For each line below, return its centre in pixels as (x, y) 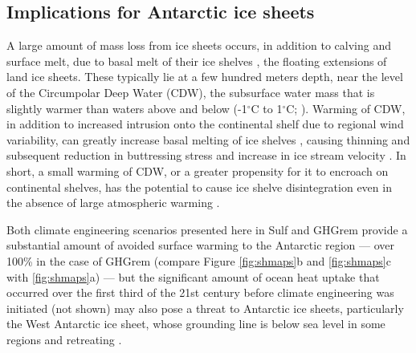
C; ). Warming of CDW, (346, 108)
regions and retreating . (64, 339)
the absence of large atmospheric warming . (113, 203)
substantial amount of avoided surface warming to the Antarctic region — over (201, 245)
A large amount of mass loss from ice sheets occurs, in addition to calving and (199, 45)
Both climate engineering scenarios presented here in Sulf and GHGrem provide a (207, 229)
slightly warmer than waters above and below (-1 (127, 108)
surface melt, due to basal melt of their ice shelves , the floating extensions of (197, 61)
